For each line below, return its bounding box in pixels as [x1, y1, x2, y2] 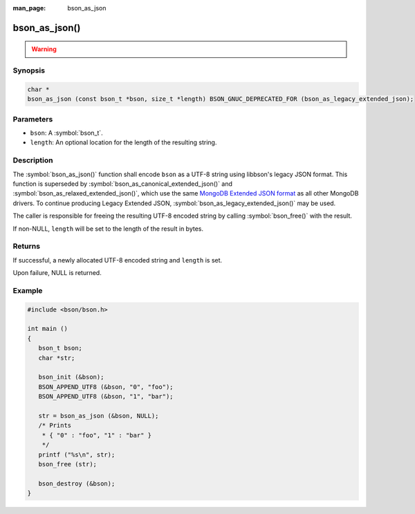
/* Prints [38, 421, 72, 430]
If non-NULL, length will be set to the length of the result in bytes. [12, 225, 204, 233]
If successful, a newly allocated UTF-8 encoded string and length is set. [12, 256, 223, 264]
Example [12, 285, 43, 295]
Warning [31, 45, 57, 53]
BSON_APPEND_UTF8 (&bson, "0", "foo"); [38, 383, 174, 390]
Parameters [12, 114, 53, 124]
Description [12, 155, 53, 165]
